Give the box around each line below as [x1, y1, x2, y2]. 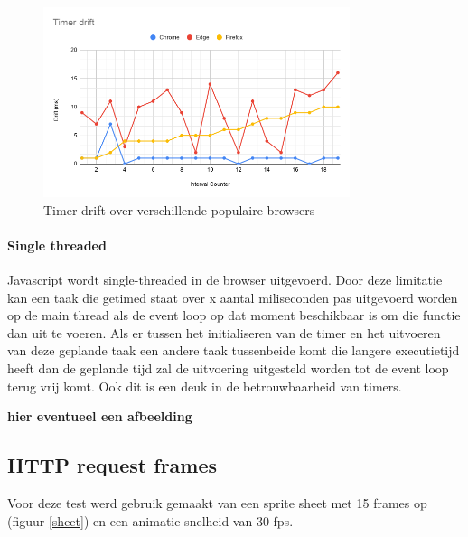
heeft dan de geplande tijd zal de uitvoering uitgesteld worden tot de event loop [7, 359, 449, 378]
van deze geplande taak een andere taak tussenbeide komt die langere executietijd [7, 341, 460, 360]
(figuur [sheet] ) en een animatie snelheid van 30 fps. [7, 511, 294, 530]
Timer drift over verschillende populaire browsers [43, 200, 315, 219]
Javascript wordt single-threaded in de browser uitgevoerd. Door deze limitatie [7, 270, 443, 289]
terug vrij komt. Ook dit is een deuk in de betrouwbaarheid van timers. [7, 376, 402, 395]
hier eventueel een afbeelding [7, 407, 192, 426]
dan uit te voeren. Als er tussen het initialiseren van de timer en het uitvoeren [7, 323, 441, 342]
